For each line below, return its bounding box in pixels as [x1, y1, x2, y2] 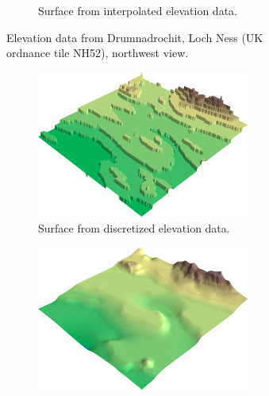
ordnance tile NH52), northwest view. [6, 44, 189, 61]
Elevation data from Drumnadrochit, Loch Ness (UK [6, 29, 263, 45]
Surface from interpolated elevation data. [38, 2, 237, 18]
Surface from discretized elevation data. [38, 219, 230, 236]
